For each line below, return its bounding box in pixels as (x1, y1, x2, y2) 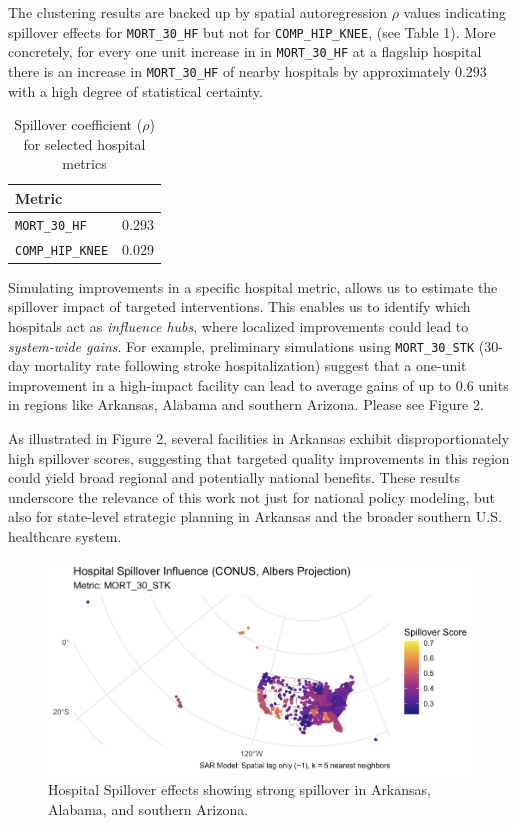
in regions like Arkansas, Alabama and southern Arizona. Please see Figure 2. (8, 394, 484, 415)
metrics (62, 153, 107, 174)
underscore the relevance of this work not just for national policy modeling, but (8, 486, 495, 507)
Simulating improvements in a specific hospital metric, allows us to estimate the (8, 276, 498, 297)
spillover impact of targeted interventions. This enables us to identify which (8, 296, 471, 317)
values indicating (403, 2, 506, 22)
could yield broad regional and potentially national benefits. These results (8, 467, 460, 488)
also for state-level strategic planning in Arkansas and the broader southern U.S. (8, 506, 502, 527)
